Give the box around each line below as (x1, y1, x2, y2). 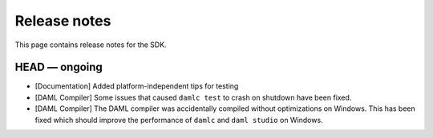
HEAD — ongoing (14, 61, 103, 74)
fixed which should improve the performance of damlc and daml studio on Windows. (34, 115, 324, 124)
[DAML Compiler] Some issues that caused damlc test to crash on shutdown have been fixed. (34, 93, 352, 102)
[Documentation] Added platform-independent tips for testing (34, 81, 239, 91)
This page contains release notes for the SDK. (14, 40, 168, 49)
